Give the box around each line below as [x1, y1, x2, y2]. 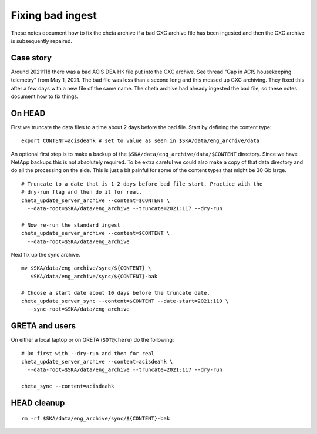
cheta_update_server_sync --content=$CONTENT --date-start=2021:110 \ [21, 297, 229, 304]
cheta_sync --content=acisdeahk [21, 383, 114, 390]
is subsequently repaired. [11, 37, 73, 44]
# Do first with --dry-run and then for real [21, 350, 155, 356]
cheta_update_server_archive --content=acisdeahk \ [21, 358, 173, 365]
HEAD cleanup [11, 398, 65, 408]
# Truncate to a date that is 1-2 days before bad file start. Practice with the [21, 180, 263, 187]
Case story [11, 53, 52, 63]
